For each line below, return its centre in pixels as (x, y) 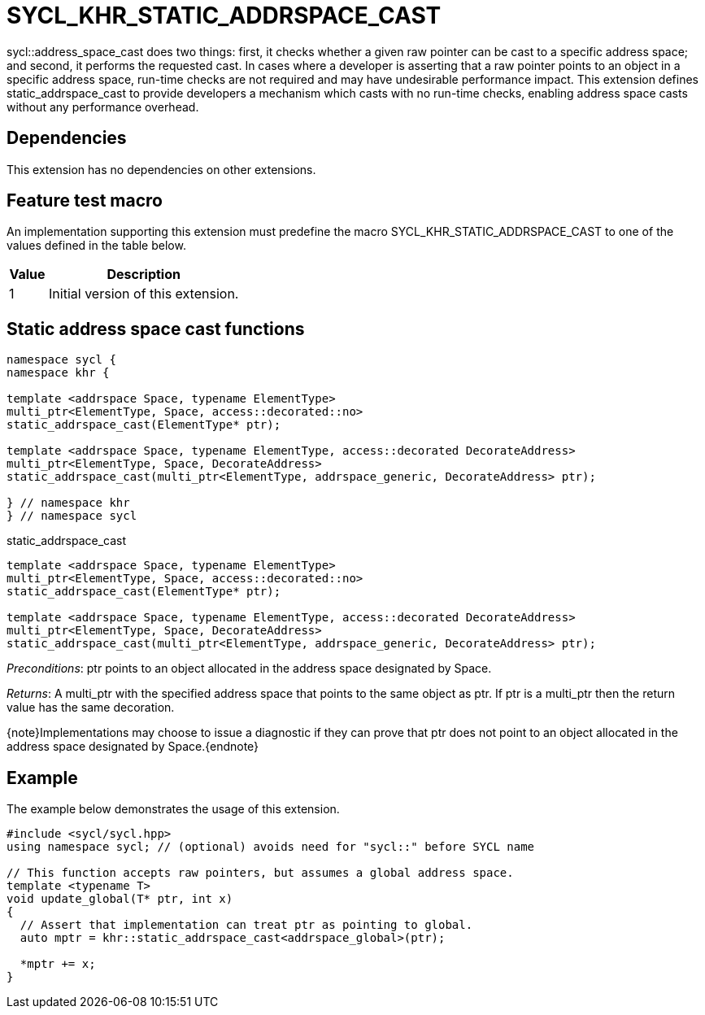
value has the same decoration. (91, 708)
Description (144, 274)
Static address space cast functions (156, 329)
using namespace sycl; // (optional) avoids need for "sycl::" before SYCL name (271, 847)
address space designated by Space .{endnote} (133, 747)
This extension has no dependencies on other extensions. (161, 169)
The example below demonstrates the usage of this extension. (173, 809)
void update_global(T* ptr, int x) (120, 899)
